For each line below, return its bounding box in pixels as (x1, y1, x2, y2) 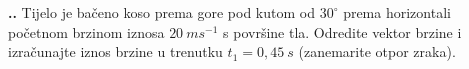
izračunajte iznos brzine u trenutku (8, 41, 223, 62)
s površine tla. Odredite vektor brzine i (223, 21, 462, 42)
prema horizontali (343, 2, 451, 22)
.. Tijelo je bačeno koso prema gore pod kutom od (8, 2, 315, 22)
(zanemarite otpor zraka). (298, 41, 456, 62)
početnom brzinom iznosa (8, 21, 165, 42)
